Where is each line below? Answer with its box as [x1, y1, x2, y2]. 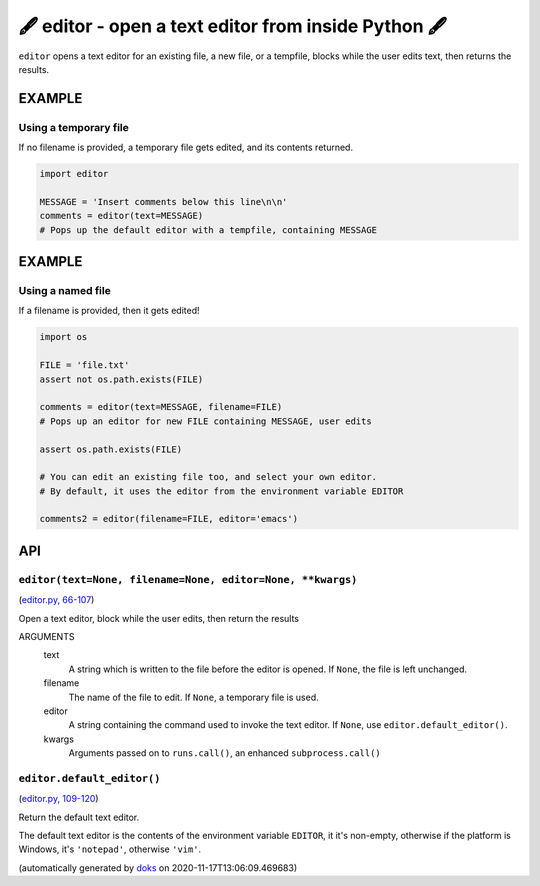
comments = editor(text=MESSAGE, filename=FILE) [39, 401, 283, 413]
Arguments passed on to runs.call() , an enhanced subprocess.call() [68, 747, 382, 759]
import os [39, 331, 88, 343]
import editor [39, 168, 109, 180]
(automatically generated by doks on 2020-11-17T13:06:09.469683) [18, 861, 298, 874]
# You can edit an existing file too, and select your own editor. [39, 471, 378, 483]
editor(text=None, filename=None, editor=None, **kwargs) [18, 573, 358, 586]
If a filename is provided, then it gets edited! [18, 305, 200, 317]
